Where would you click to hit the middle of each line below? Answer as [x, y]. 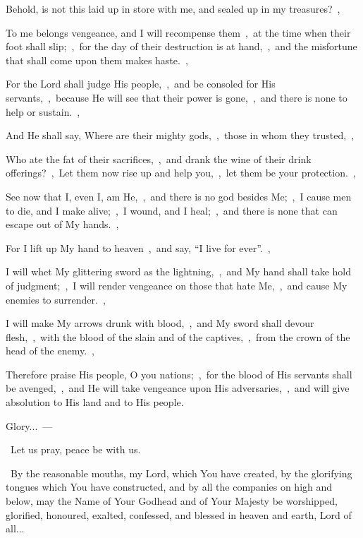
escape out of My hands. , [62, 224]
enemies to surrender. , [56, 299]
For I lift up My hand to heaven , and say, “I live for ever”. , [138, 247]
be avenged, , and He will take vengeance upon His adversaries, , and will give [178, 388]
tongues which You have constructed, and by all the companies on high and [169, 487]
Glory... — [29, 425]
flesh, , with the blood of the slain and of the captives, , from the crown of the [178, 336]
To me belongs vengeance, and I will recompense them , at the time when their [178, 32]
